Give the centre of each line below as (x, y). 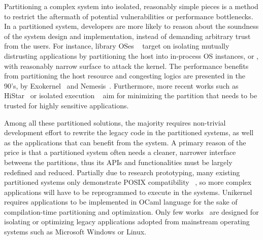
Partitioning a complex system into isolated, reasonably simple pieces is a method (131, 6)
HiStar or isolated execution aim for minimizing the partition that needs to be (131, 95)
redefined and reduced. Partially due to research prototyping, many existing (122, 172)
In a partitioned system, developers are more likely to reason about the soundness (131, 26)
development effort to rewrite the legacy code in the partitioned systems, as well (129, 132)
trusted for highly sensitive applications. (67, 105)
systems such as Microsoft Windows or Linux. (75, 232)
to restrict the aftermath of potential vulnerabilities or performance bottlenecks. (129, 16)
